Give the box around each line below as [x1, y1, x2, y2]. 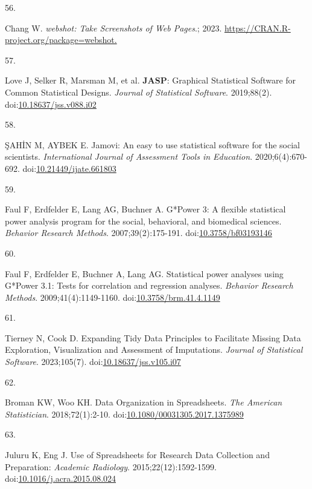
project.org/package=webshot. [5, 33, 117, 46]
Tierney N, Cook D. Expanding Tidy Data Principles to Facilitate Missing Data [5, 331, 301, 344]
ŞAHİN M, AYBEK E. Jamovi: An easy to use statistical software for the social [5, 138, 300, 151]
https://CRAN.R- [224, 21, 291, 34]
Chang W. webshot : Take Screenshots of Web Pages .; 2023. [5, 21, 222, 34]
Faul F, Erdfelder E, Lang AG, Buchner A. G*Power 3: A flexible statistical [5, 203, 286, 215]
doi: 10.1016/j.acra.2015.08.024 [5, 472, 116, 485]
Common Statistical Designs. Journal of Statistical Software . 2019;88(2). [5, 85, 272, 98]
